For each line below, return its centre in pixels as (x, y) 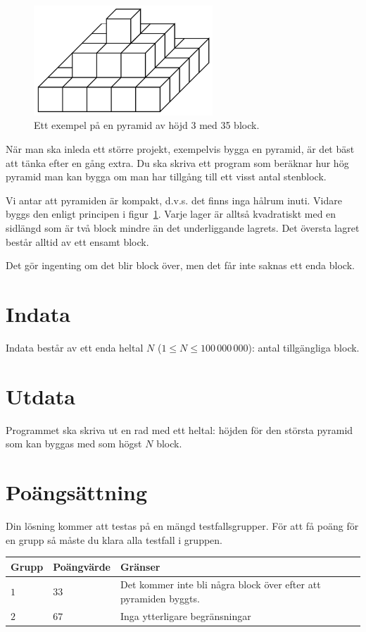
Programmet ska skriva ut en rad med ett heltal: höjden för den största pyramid (179, 429)
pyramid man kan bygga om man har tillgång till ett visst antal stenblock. (166, 176)
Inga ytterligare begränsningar (185, 615)
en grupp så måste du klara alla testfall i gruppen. (114, 539)
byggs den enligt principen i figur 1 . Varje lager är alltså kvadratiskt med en (171, 214)
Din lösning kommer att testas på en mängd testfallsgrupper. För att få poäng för (182, 525)
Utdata (41, 396)
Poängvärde (82, 566)
